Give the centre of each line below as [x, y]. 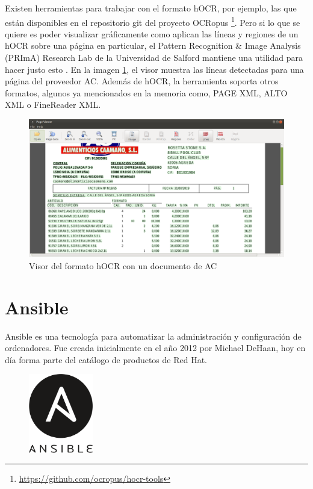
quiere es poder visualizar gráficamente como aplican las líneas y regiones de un [152, 33]
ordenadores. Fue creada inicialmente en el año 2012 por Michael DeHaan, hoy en [155, 348]
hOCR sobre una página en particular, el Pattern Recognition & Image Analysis [153, 45]
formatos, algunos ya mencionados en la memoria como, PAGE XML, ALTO [146, 92]
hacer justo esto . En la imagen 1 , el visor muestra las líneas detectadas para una [154, 69]
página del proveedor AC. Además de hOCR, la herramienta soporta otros [142, 81]
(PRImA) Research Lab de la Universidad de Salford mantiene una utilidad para [154, 58]
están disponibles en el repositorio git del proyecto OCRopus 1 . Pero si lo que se [153, 21]
